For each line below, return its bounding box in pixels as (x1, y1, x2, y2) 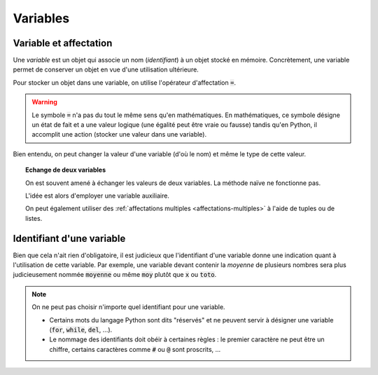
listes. (25, 214, 43, 222)
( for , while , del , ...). (49, 326, 113, 334)
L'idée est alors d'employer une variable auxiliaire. (25, 191, 169, 200)
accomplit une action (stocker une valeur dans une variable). (31, 130, 206, 139)
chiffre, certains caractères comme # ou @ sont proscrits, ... (49, 345, 221, 353)
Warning (31, 98, 57, 107)
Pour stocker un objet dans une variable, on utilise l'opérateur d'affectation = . (13, 78, 236, 87)
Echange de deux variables (25, 165, 106, 175)
